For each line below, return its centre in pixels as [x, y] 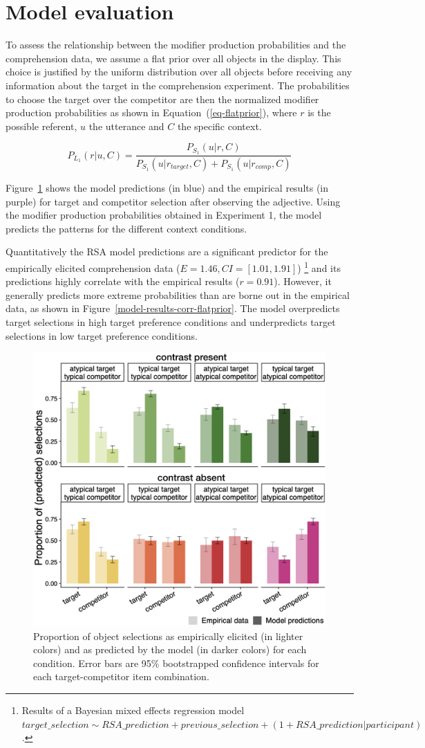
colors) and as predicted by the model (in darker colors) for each [170, 649]
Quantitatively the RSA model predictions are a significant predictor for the [167, 252]
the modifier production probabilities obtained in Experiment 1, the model [164, 215]
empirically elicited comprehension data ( [93, 267]
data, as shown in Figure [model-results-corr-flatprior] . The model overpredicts [173, 308]
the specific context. [219, 126]
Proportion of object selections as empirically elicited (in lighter [168, 636]
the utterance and [126, 126]
